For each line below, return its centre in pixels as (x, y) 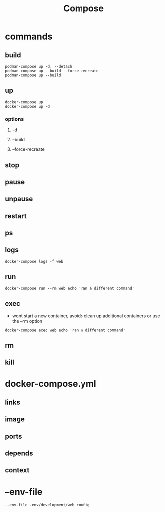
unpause (19, 199)
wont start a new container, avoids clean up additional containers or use (86, 316)
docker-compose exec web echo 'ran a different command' (65, 330)
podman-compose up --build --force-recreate (52, 71)
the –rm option (27, 321)
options (15, 119)
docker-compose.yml (51, 384)
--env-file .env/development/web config (48, 505)
